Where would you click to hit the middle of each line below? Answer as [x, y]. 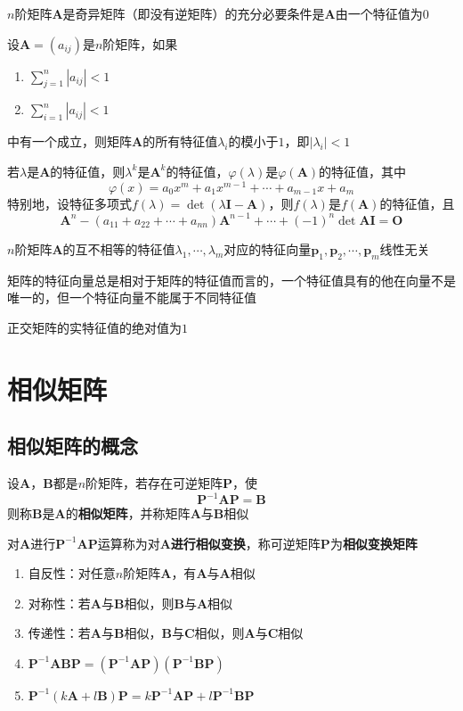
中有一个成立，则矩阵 [69, 141]
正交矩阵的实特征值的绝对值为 [94, 327]
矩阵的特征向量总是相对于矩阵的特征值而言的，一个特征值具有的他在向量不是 [231, 280]
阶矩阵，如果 [140, 43]
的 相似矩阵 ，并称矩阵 [128, 513]
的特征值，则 [88, 171]
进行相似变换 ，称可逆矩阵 [245, 543]
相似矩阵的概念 [73, 446]
